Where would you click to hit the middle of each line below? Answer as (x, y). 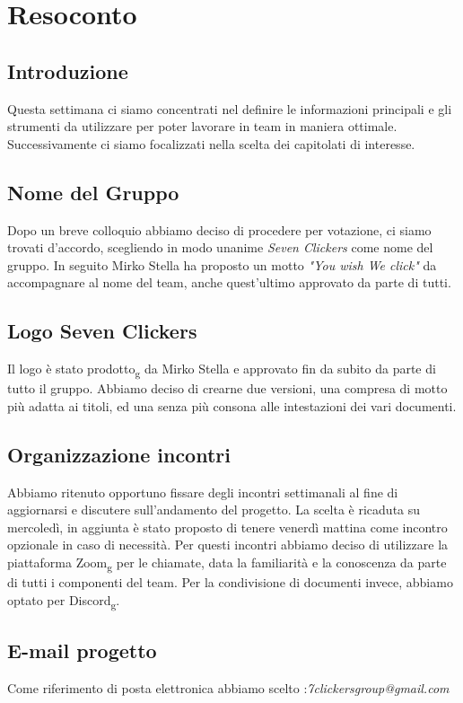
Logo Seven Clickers (102, 331)
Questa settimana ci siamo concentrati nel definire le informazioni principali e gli (230, 108)
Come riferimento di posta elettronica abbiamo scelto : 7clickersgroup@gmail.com (228, 688)
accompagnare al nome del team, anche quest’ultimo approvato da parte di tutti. (229, 282)
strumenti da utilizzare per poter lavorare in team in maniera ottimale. (202, 126)
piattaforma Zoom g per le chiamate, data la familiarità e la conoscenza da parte (227, 563)
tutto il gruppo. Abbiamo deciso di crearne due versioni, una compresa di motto (227, 388)
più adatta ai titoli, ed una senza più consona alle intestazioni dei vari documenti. (232, 405)
